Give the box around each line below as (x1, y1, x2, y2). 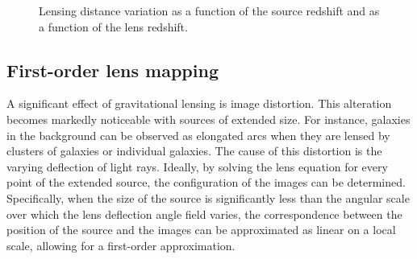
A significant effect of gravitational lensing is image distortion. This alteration (6, 95, 392, 112)
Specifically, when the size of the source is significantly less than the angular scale (6, 189, 410, 206)
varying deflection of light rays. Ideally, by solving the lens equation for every (6, 158, 388, 175)
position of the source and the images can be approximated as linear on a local (6, 221, 396, 238)
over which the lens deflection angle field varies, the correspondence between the (6, 205, 402, 222)
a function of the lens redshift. (39, 18, 188, 35)
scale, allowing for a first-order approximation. (6, 236, 236, 253)
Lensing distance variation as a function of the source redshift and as (39, 2, 380, 18)
